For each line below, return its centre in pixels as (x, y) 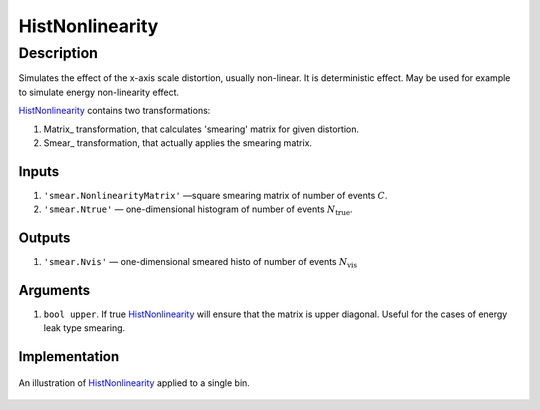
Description (58, 53)
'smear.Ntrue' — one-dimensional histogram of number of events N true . (198, 210)
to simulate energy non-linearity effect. (99, 92)
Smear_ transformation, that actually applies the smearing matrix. (178, 142)
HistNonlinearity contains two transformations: (114, 111)
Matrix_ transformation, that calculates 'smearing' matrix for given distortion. (201, 129)
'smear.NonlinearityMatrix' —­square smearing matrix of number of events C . (215, 195)
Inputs (39, 171)
